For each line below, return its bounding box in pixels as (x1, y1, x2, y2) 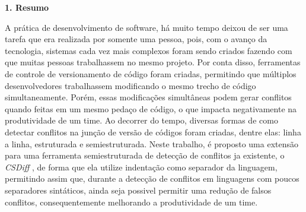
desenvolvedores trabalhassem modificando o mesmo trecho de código (5, 79, 256, 91)
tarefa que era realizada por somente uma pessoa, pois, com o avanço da (5, 33, 267, 45)
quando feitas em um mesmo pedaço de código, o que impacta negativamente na (5, 102, 297, 115)
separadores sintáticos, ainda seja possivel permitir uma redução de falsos (5, 183, 272, 196)
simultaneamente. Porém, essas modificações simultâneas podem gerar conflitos (5, 91, 292, 103)
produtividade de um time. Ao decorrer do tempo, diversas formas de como (5, 114, 278, 126)
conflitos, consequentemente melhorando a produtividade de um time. (5, 195, 258, 208)
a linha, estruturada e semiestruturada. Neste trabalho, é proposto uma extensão (5, 137, 298, 150)
